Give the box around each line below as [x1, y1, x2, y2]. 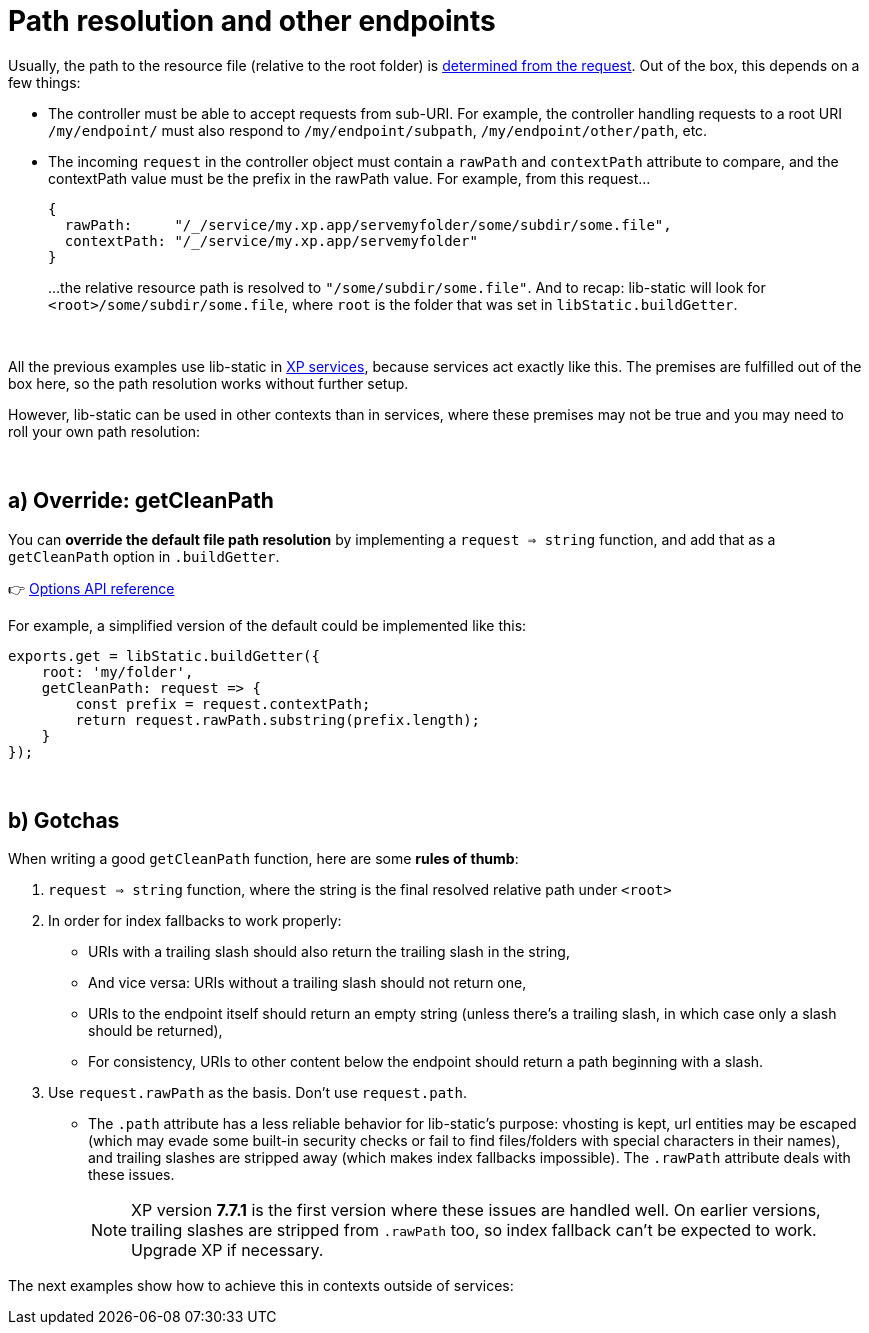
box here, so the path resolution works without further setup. [8, 374, 409, 392]
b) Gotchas [8, 808, 120, 834]
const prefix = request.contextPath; [75, 695, 371, 712]
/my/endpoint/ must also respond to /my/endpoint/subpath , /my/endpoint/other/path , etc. [48, 121, 708, 139]
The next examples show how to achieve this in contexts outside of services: [8, 1277, 514, 1295]
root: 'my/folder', [41, 663, 194, 680]
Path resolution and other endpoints [8, 4, 496, 38]
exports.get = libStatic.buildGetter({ [8, 647, 320, 664]
